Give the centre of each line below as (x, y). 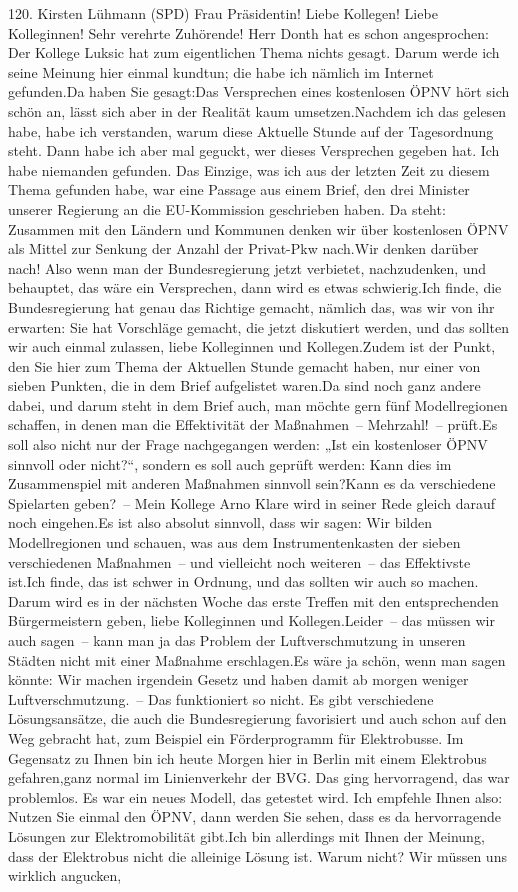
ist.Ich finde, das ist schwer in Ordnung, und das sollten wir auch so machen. (243, 581)
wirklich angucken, (65, 875)
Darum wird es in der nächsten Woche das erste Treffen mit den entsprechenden (253, 600)
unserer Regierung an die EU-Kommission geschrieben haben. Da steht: (227, 208)
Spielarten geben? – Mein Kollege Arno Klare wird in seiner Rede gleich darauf (252, 502)
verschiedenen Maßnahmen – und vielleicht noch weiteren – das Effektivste (239, 561)
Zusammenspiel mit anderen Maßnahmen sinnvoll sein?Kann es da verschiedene (252, 483)
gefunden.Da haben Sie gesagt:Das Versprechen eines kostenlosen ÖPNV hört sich (259, 91)
